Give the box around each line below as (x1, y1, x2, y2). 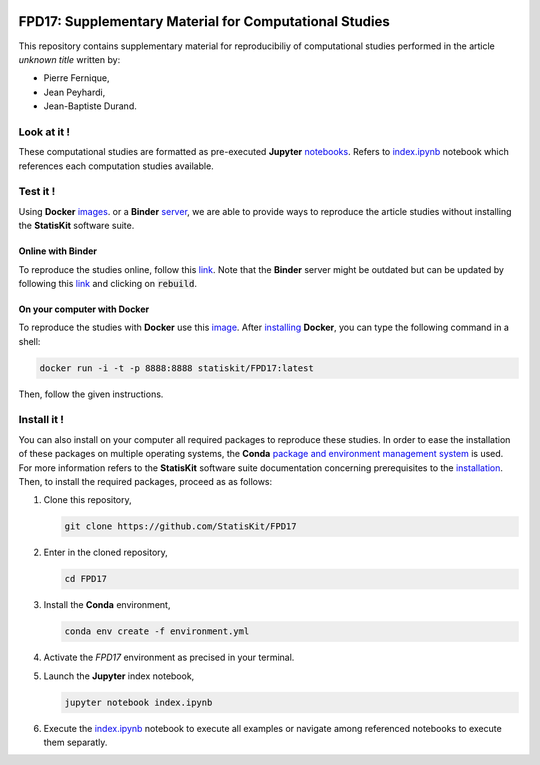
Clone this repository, (43, 494, 132, 506)
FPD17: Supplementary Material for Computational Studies (18, 13, 390, 30)
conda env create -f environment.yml (64, 626, 250, 637)
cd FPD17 (64, 573, 108, 585)
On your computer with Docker (18, 303, 150, 315)
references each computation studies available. (18, 160, 214, 172)
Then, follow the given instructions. (18, 388, 164, 400)
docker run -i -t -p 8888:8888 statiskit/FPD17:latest (39, 362, 314, 374)
